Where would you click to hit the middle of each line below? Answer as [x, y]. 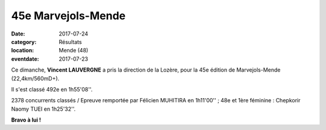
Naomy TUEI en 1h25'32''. [43, 109]
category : [24, 42]
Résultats [70, 42]
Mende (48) [74, 51]
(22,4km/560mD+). [35, 78]
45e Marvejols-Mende [69, 16]
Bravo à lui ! [26, 120]
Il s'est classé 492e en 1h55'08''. [52, 89]
